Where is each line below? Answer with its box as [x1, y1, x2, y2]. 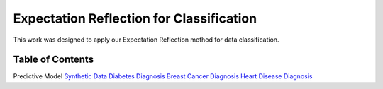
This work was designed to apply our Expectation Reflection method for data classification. [13, 35, 279, 44]
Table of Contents [13, 54, 94, 66]
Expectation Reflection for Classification [13, 11, 257, 26]
